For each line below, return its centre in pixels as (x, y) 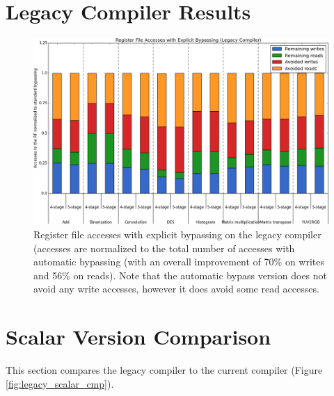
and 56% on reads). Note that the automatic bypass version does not (181, 275)
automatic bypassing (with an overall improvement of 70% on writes (179, 262)
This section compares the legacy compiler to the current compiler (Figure (164, 370)
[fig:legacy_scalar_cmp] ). (60, 383)
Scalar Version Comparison (138, 337)
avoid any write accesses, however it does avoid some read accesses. (176, 289)
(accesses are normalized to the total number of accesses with (164, 248)
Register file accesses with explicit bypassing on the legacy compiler (177, 234)
